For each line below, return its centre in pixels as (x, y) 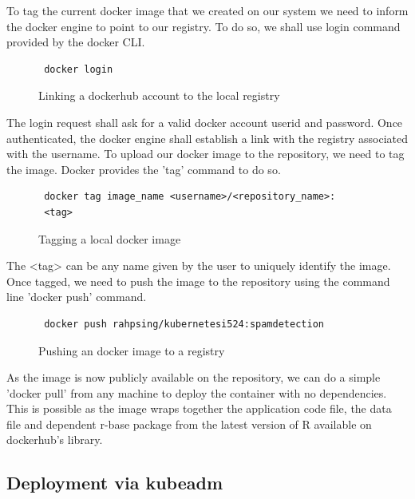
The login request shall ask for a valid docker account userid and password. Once (205, 122)
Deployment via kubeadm (115, 483)
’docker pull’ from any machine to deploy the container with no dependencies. (197, 392)
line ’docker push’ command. (77, 297)
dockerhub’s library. (55, 440)
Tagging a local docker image (110, 238)
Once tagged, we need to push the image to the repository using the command (198, 281)
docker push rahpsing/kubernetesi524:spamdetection (184, 324)
